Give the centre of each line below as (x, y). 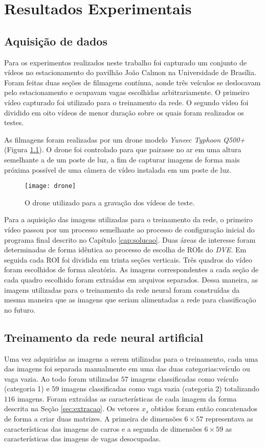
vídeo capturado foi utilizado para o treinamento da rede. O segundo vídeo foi (126, 102)
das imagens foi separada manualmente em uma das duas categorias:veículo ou (127, 369)
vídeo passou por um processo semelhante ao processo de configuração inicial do (129, 229)
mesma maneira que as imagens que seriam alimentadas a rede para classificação (130, 300)
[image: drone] (50, 186)
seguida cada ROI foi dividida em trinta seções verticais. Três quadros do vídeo (128, 259)
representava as (229, 419)
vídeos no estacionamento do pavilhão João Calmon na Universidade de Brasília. (130, 72)
